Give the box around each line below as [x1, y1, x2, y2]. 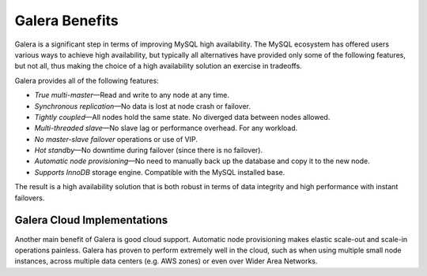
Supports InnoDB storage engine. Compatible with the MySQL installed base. [34, 167, 285, 177]
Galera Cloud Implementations [14, 214, 168, 227]
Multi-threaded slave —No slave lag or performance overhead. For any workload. [34, 123, 298, 133]
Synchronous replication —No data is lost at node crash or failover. [34, 101, 251, 110]
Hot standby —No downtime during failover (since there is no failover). [34, 146, 263, 155]
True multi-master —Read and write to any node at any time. [34, 91, 229, 100]
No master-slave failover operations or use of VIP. [34, 134, 198, 144]
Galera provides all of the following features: [14, 76, 160, 85]
